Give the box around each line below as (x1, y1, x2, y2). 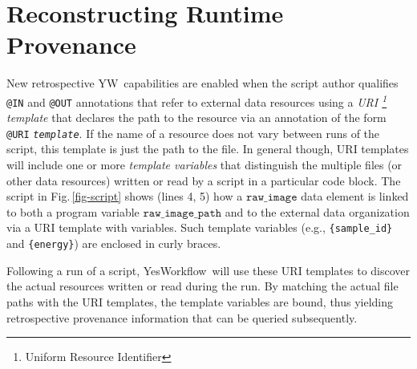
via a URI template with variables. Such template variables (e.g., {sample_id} (6, 219, 393, 236)
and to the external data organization (225, 203, 410, 220)
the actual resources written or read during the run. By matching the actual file (6, 278, 399, 294)
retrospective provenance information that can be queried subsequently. (6, 309, 358, 326)
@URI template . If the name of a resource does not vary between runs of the (6, 124, 380, 141)
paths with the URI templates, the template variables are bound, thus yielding (6, 293, 394, 310)
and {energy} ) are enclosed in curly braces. (6, 235, 221, 252)
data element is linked (301, 188, 409, 205)
